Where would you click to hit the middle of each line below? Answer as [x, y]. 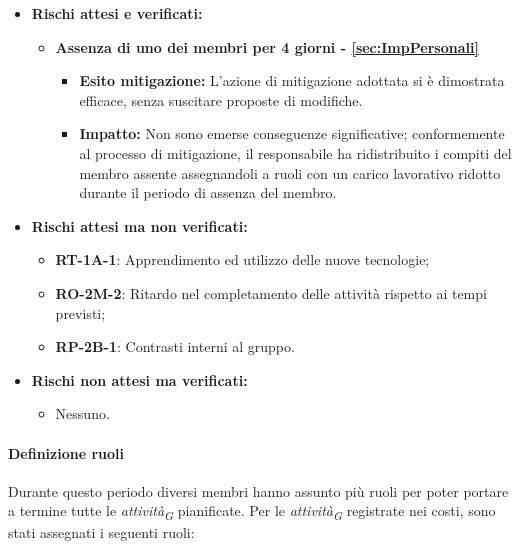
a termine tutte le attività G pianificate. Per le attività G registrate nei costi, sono [252, 512]
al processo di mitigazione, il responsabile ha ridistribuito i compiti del [295, 152]
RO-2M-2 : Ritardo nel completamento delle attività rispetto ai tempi [271, 292]
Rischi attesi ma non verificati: [139, 225]
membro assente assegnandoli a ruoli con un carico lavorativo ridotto [290, 172]
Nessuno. [82, 413]
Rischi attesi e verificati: [117, 13]
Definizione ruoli [66, 452]
